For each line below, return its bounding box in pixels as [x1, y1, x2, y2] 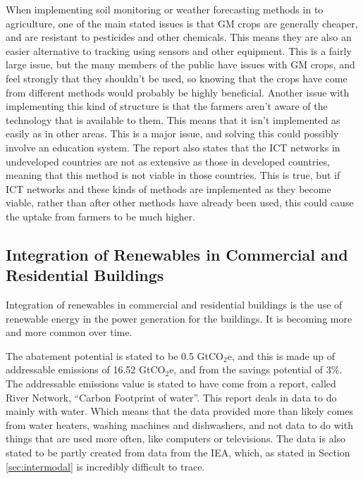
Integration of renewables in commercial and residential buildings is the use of [6, 297, 343, 312]
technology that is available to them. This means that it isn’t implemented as [6, 112, 340, 127]
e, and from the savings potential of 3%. [169, 362, 343, 377]
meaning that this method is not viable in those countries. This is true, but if [6, 168, 340, 182]
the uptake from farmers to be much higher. [6, 209, 195, 223]
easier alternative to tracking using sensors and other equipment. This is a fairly [6, 43, 352, 58]
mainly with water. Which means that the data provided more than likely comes [6, 404, 353, 418]
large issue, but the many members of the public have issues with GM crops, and [6, 57, 355, 72]
